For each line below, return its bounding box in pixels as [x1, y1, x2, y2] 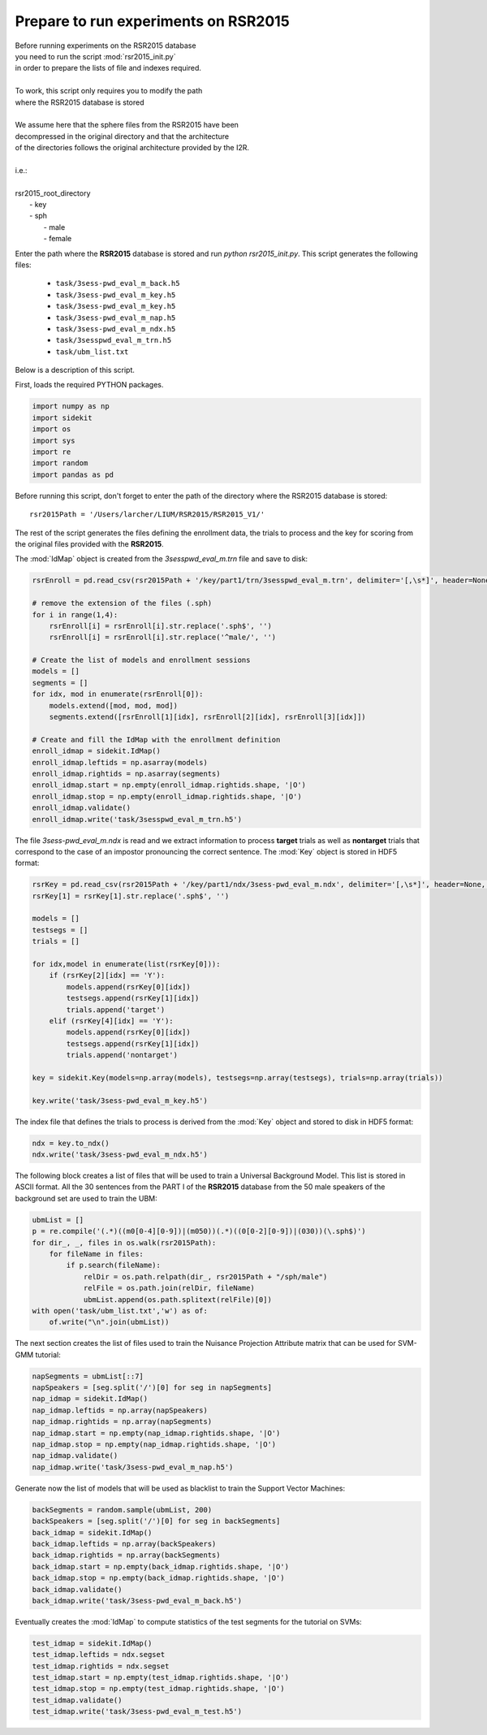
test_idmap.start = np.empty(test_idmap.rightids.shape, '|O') [32, 1673, 290, 1682]
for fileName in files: [49, 1249, 144, 1258]
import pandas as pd [32, 469, 114, 479]
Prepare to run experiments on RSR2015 [15, 12, 290, 30]
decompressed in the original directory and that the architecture [15, 131, 230, 141]
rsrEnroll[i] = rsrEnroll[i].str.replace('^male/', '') [49, 633, 277, 642]
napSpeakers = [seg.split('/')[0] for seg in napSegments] [32, 1383, 272, 1392]
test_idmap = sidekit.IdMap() [32, 1638, 153, 1648]
